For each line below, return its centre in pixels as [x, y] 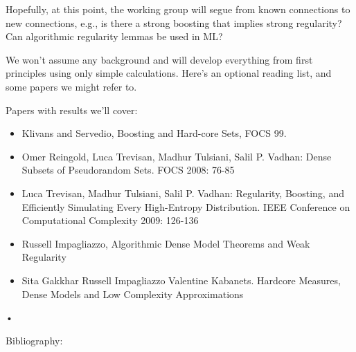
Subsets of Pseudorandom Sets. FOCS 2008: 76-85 [128, 170]
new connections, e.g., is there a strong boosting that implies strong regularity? [174, 22]
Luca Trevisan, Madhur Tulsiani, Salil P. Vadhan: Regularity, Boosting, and [183, 193]
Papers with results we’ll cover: [72, 110]
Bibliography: [34, 340]
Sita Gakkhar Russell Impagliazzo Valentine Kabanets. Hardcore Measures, [181, 280]
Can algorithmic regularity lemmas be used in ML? [114, 36]
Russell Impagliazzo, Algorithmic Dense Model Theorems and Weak [166, 243]
